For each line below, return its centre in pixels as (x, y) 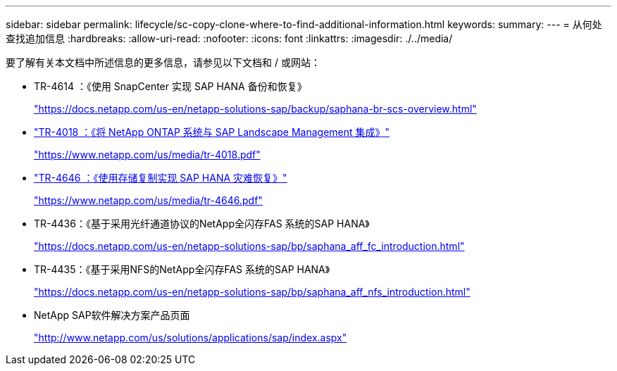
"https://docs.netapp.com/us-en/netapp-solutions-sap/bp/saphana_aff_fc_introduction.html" (249, 246)
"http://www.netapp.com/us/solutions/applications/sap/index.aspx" (191, 338)
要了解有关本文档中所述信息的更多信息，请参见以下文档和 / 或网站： (163, 62)
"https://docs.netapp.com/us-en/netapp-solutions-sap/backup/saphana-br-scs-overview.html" (255, 109)
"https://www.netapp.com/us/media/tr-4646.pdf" (148, 200)
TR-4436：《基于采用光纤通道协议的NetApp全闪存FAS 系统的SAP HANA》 (202, 224)
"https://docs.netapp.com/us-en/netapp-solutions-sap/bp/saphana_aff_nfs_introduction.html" (252, 292)
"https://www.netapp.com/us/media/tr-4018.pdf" (147, 155)
